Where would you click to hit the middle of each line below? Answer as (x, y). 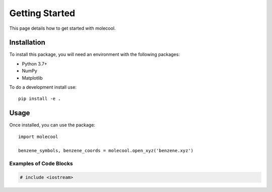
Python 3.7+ (35, 63)
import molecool (38, 137)
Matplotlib (32, 78)
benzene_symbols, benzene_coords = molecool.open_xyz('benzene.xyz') (106, 151)
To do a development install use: (43, 87)
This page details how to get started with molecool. (62, 28)
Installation (27, 43)
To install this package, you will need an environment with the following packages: (94, 54)
